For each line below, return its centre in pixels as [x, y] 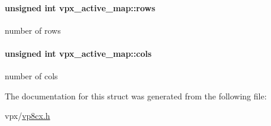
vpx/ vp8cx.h [28, 116]
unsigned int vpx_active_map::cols [78, 53]
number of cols [31, 76]
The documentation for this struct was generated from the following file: [136, 96]
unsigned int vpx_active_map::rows [80, 7]
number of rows [33, 30]
